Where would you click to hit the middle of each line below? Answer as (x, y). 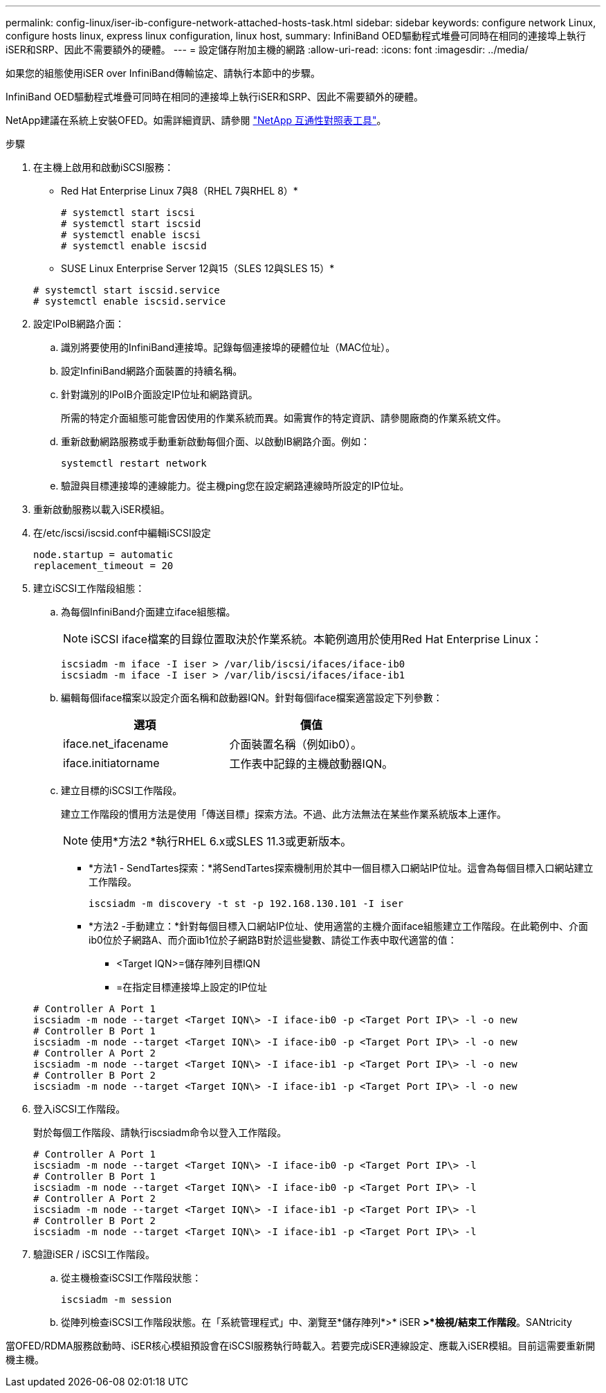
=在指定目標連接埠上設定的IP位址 (192, 987)
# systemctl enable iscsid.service (130, 301)
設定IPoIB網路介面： (79, 324)
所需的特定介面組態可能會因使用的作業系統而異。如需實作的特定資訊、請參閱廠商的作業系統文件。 (284, 418)
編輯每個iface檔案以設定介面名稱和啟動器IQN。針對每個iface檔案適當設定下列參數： (252, 698)
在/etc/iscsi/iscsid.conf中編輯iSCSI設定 (122, 533)
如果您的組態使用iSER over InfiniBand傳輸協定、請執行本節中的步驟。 (163, 73)
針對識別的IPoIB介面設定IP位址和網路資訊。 (159, 394)
